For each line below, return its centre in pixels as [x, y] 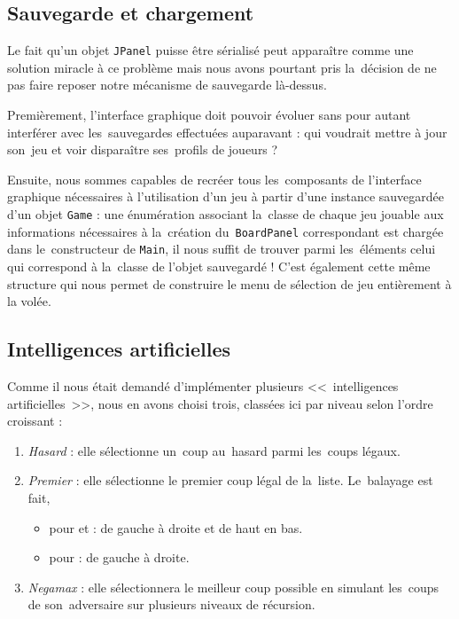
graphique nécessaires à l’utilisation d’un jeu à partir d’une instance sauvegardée [226, 196]
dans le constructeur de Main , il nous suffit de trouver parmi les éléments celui [222, 249]
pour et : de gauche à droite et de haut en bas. [176, 527]
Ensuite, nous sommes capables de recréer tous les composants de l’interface [214, 179]
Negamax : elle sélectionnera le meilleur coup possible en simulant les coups [233, 587]
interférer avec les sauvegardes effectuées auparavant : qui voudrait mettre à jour [227, 132]
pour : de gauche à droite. [119, 557]
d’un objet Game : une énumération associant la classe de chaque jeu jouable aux [226, 214]
